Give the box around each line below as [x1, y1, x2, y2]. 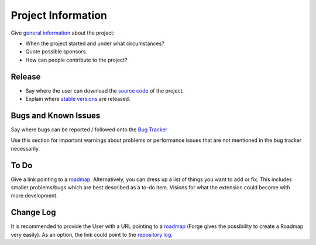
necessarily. [11, 145, 40, 152]
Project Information [11, 9, 108, 22]
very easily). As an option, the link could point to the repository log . [11, 231, 173, 238]
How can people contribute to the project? [25, 56, 128, 63]
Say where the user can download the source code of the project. [25, 87, 184, 94]
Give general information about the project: [11, 29, 115, 36]
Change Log [11, 207, 56, 217]
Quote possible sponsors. [25, 48, 88, 55]
